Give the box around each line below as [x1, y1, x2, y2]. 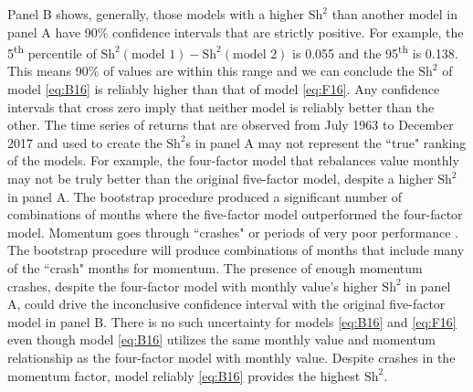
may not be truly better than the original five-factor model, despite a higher [7, 169, 434, 187]
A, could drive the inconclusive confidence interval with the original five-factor [7, 294, 446, 313]
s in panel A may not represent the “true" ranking [185, 132, 467, 152]
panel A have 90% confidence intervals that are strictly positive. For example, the [7, 22, 464, 41]
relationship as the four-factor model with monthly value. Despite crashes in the [7, 347, 456, 366]
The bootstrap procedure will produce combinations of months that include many [7, 240, 465, 260]
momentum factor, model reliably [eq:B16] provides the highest [7, 366, 361, 385]
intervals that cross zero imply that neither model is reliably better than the [7, 97, 435, 116]
